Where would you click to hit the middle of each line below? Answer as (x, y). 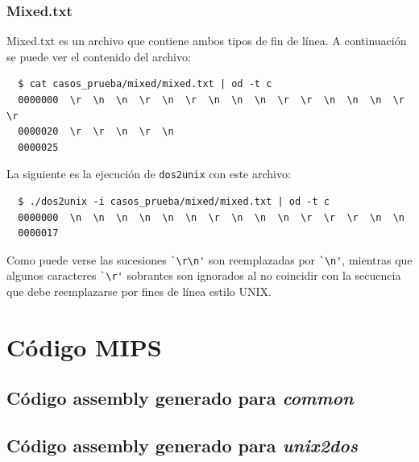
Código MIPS (84, 346)
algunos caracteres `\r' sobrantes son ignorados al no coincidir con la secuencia (204, 275)
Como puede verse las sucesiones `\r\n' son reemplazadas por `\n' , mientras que (209, 259)
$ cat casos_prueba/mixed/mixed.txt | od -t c (145, 84)
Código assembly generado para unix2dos (182, 445)
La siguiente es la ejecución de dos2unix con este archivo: (149, 174)
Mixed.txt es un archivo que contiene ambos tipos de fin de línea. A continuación (207, 41)
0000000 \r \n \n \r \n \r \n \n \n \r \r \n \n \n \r (211, 100)
